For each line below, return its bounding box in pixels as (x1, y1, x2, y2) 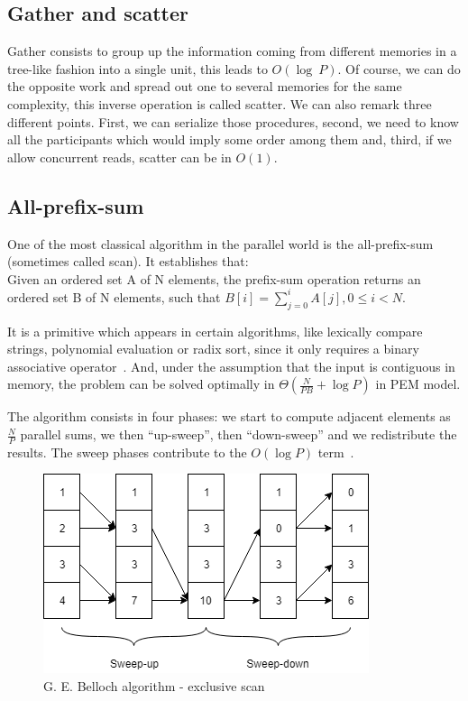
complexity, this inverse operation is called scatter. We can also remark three (7, 94, 432, 113)
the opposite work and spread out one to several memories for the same (7, 77, 402, 96)
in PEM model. (375, 374, 461, 393)
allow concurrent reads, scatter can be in (7, 147, 232, 166)
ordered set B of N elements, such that (7, 287, 221, 306)
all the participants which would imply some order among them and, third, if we (7, 130, 452, 149)
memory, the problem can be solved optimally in (7, 374, 275, 393)
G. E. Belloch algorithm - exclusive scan (43, 677, 265, 696)
